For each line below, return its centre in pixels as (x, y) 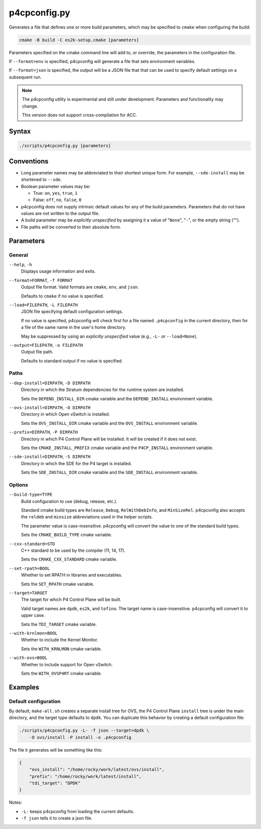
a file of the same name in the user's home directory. (74, 328)
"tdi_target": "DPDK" (55, 783)
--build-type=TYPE (31, 495)
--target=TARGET (28, 593)
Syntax (20, 132)
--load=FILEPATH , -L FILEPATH (43, 305)
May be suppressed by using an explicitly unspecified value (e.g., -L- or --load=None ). (109, 336)
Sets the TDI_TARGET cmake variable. (59, 624)
